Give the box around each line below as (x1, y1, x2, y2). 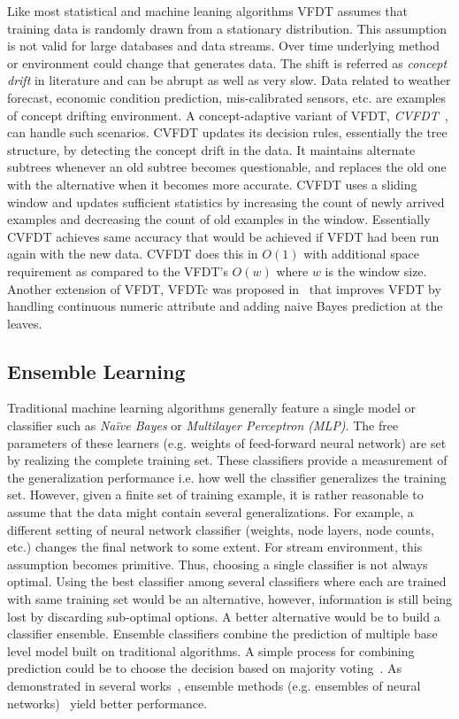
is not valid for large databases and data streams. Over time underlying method (7, 36, 440, 55)
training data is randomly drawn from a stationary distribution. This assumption (7, 19, 447, 37)
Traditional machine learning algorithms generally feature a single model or (7, 398, 417, 417)
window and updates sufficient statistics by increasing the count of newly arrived (7, 192, 445, 211)
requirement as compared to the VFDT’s (7, 261, 228, 280)
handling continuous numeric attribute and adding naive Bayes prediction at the (7, 297, 443, 315)
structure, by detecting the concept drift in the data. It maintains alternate (7, 140, 416, 158)
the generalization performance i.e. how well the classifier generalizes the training (7, 468, 447, 486)
